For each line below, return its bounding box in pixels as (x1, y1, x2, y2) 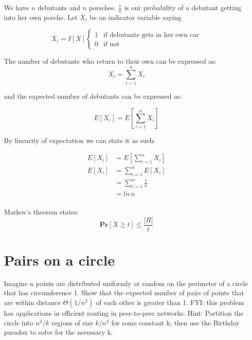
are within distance (4, 297, 61, 307)
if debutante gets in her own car (103, 32, 199, 39)
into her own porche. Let (4, 12, 78, 22)
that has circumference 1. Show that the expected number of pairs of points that (4, 287, 244, 298)
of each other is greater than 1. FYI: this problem (96, 297, 244, 307)
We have (4, 2, 29, 12)
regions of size (52, 317, 93, 327)
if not (103, 41, 120, 48)
